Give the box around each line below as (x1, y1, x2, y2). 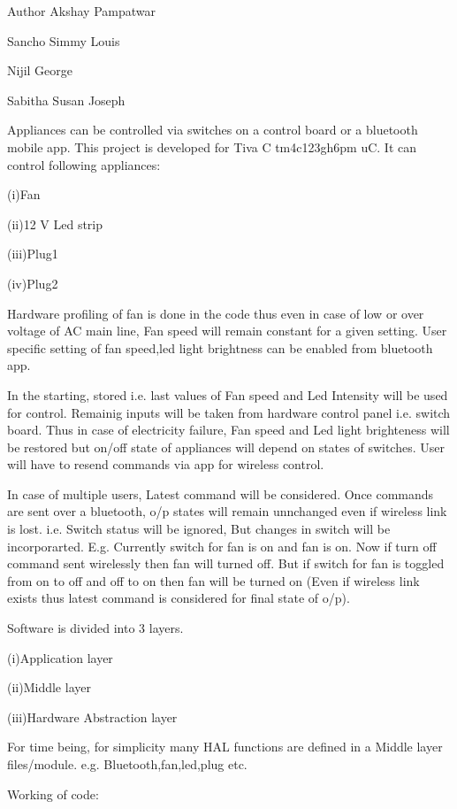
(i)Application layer (7, 648, 113, 666)
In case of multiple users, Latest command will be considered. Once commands (7, 484, 434, 503)
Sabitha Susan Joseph (7, 90, 126, 109)
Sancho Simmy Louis (7, 31, 120, 50)
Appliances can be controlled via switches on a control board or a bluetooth (7, 120, 418, 139)
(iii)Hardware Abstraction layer (7, 707, 178, 726)
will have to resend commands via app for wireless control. (7, 455, 324, 474)
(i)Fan (7, 185, 41, 204)
